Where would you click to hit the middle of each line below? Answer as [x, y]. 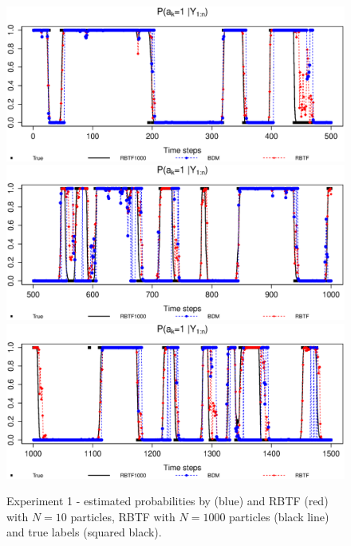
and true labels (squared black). [84, 532]
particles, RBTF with [123, 516]
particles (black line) [279, 516]
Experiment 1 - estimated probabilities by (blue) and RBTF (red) [168, 501]
